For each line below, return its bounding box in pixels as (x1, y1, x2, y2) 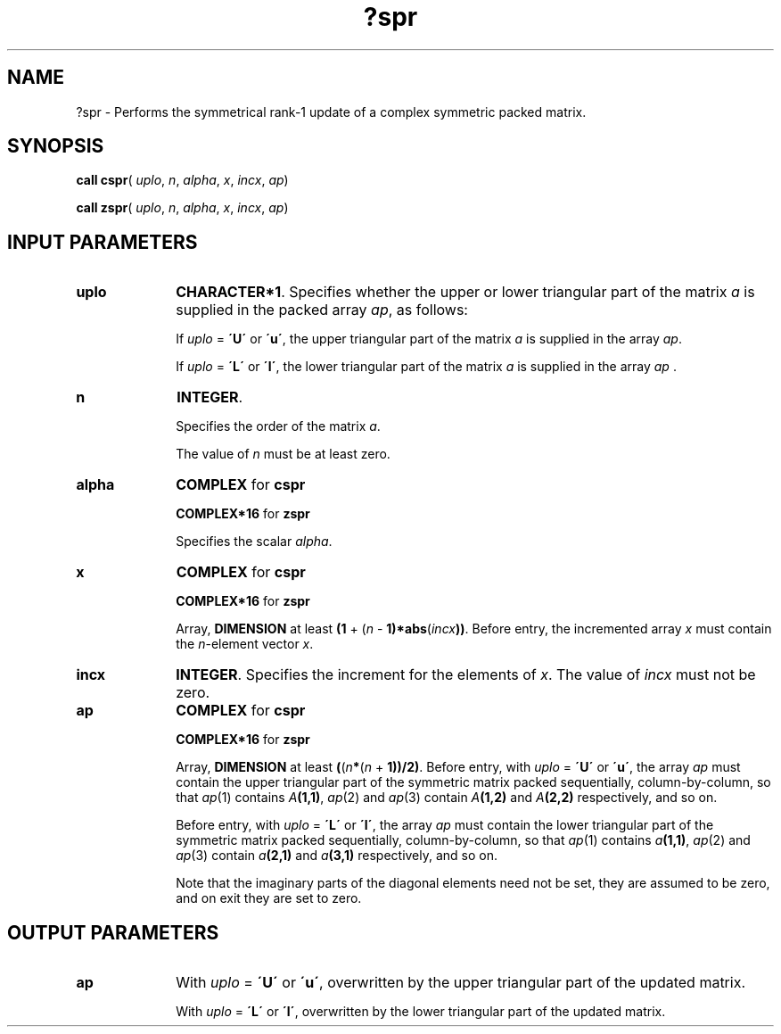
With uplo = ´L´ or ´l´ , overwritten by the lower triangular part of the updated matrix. (176, 1004, 666, 1020)
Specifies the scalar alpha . (176, 534, 333, 550)
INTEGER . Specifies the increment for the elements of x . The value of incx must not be (176, 666, 756, 684)
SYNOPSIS (7, 135, 104, 158)
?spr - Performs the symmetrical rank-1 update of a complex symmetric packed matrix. (76, 103, 587, 120)
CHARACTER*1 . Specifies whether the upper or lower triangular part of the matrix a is (176, 283, 755, 302)
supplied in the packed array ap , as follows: (176, 301, 468, 319)
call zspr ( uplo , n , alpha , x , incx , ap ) (76, 200, 289, 216)
